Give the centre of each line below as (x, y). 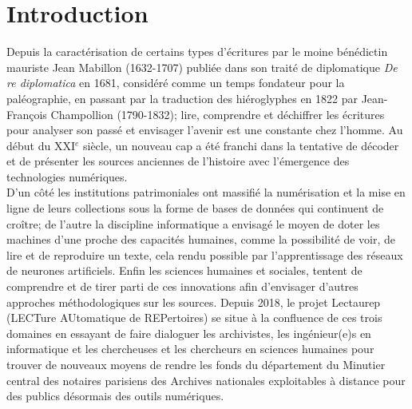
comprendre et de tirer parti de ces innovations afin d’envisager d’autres (182, 286)
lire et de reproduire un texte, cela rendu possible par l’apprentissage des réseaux (205, 254)
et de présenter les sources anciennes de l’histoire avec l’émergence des (178, 161)
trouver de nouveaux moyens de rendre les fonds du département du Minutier (196, 364)
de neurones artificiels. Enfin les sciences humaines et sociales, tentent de (184, 270)
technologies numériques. (67, 176)
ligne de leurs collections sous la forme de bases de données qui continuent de (195, 208)
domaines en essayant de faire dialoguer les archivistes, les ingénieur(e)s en (189, 333)
